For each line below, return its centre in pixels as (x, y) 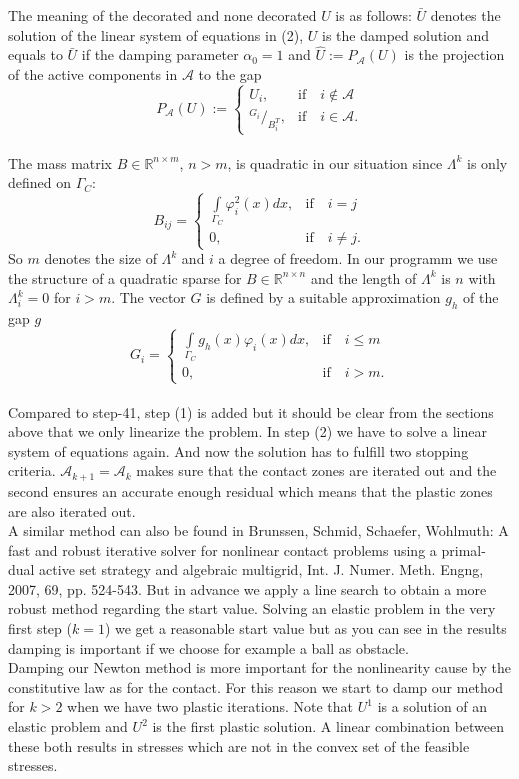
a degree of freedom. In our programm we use (358, 258)
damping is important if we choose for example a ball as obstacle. (208, 647)
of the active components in (93, 74)
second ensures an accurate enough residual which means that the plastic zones (250, 490)
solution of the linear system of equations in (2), (156, 34)
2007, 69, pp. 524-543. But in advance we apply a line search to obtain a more (247, 588)
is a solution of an (432, 706)
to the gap (230, 74)
